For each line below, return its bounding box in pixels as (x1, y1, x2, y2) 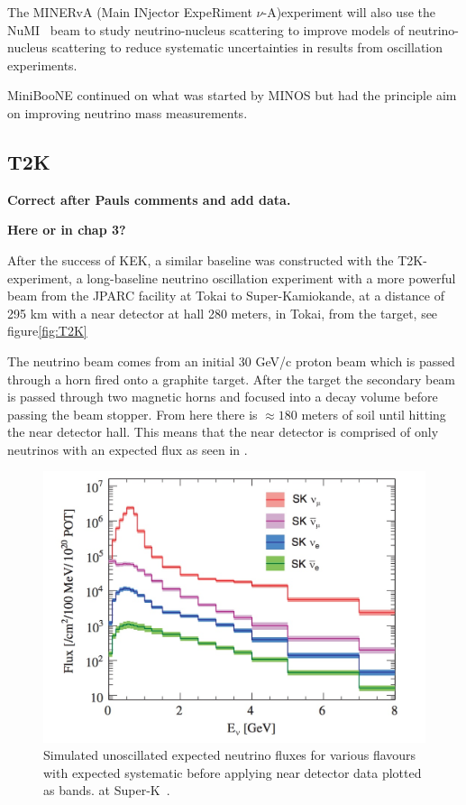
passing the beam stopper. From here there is (7, 404, 258, 423)
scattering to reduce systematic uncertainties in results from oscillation (51, 38, 443, 57)
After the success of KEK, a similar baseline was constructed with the (7, 250, 394, 269)
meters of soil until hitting (301, 404, 446, 423)
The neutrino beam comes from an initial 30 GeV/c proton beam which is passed (7, 351, 455, 370)
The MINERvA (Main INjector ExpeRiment (7, 3, 252, 21)
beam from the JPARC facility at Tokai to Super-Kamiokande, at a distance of (7, 286, 444, 305)
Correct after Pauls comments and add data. (7, 190, 291, 208)
